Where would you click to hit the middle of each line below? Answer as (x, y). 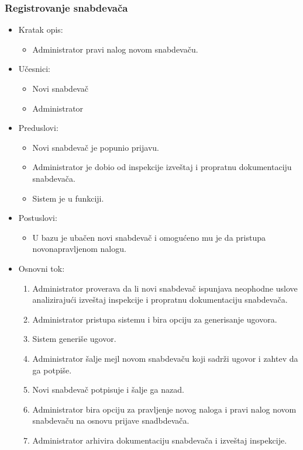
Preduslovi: (38, 128)
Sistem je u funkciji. (68, 198)
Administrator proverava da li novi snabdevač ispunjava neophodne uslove (165, 288)
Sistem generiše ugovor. (74, 339)
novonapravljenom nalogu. (79, 249)
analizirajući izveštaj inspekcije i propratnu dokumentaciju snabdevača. (160, 300)
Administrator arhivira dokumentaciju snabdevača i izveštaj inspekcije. (160, 440)
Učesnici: (34, 69)
